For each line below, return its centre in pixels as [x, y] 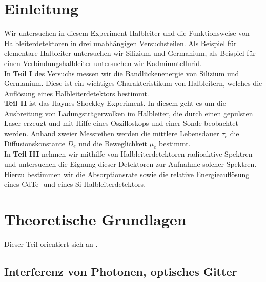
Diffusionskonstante [35, 143]
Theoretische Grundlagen [95, 219]
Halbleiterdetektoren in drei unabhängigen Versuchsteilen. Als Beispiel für [120, 43]
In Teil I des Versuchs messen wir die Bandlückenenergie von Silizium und [122, 73]
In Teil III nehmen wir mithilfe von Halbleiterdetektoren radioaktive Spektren [128, 154]
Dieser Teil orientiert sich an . [51, 243]
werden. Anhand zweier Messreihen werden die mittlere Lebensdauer [112, 133]
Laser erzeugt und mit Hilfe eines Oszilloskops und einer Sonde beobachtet [121, 123]
